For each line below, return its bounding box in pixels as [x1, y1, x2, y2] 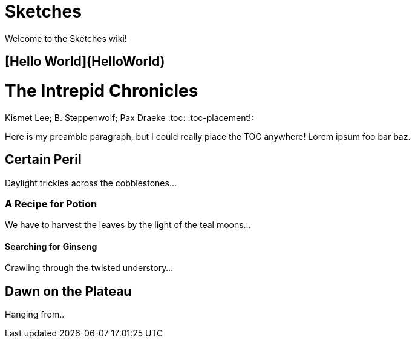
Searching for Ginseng [5, 241, 97, 252]
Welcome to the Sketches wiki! [5, 33, 127, 44]
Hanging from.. [5, 309, 65, 320]
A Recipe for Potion [5, 197, 97, 210]
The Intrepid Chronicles [5, 80, 198, 101]
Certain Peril [5, 152, 82, 168]
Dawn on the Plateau [5, 283, 132, 299]
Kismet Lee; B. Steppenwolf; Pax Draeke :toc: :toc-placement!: [5, 112, 254, 123]
